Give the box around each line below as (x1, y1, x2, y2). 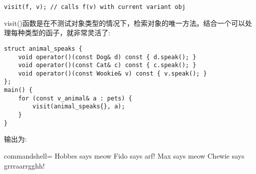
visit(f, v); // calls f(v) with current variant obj (4, 3, 186, 10)
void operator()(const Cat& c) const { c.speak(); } (18, 62, 196, 69)
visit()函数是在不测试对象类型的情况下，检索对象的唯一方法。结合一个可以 (4, 17, 246, 28)
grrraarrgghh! (4, 160, 45, 171)
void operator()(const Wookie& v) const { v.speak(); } (18, 70, 207, 77)
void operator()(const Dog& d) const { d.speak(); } (18, 53, 196, 61)
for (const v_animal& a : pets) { (18, 94, 132, 102)
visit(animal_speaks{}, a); (32, 103, 125, 110)
